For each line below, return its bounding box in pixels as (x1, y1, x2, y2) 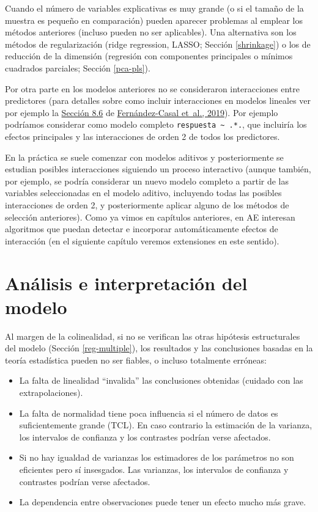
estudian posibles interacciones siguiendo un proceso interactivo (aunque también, (5, 163, 311, 175)
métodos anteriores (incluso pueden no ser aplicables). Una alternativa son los (5, 26, 297, 38)
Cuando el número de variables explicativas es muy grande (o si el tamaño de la (5, 2, 304, 14)
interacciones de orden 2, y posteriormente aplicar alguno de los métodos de (5, 198, 289, 211)
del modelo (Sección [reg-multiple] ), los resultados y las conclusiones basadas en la (5, 342, 313, 354)
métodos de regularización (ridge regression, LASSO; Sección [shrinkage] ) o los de (5, 37, 311, 50)
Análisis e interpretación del (5, 270, 248, 295)
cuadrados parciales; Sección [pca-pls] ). (5, 61, 150, 74)
